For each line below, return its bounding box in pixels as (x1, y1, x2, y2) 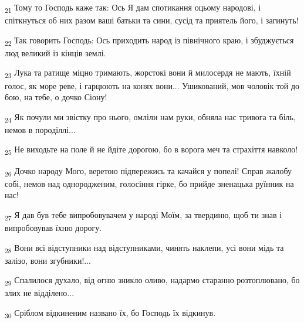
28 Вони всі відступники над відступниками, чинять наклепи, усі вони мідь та (5, 241, 284, 255)
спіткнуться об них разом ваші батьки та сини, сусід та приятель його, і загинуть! (5, 14, 299, 26)
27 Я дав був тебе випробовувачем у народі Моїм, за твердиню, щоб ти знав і (5, 208, 282, 222)
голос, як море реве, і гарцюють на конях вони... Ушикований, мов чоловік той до (5, 79, 300, 91)
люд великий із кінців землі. (5, 46, 106, 59)
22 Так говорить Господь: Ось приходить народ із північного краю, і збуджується (5, 33, 294, 47)
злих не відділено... (5, 287, 75, 299)
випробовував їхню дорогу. (5, 222, 102, 234)
